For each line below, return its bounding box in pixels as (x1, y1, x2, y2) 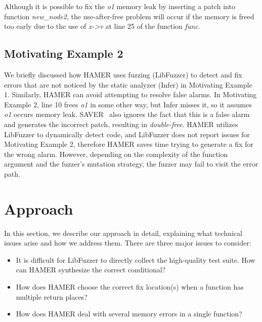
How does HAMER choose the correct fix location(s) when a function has (16, 281, 244, 292)
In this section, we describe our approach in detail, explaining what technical (4, 227, 242, 238)
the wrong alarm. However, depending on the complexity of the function (4, 148, 228, 159)
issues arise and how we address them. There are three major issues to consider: (4, 237, 251, 248)
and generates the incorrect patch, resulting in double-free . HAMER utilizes (4, 118, 238, 129)
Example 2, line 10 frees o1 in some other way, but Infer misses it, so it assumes (4, 99, 252, 109)
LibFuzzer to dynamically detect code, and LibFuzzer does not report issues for (4, 129, 250, 139)
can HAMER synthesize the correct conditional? (16, 264, 166, 275)
